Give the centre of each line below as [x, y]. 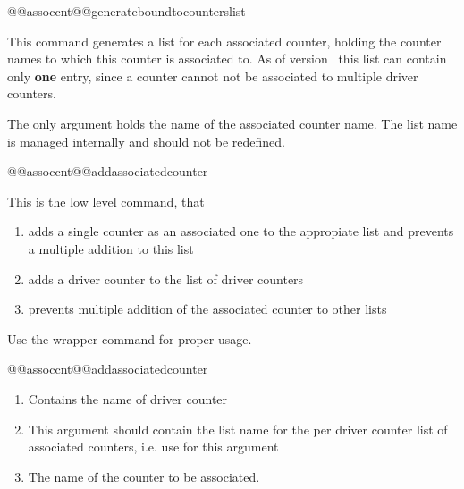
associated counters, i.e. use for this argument [153, 447]
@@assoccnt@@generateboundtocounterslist [127, 11]
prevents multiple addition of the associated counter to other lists [207, 309]
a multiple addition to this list [111, 248]
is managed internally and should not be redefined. [146, 141]
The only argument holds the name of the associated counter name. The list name [232, 123]
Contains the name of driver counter [128, 398]
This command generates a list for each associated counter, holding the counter [224, 41]
